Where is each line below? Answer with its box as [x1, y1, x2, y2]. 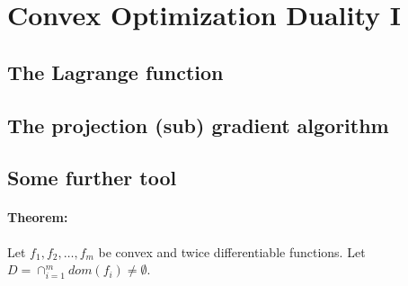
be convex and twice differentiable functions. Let [98, 242, 366, 261]
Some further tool [7, 164, 177, 192]
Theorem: [7, 208, 68, 227]
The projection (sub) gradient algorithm [7, 111, 389, 139]
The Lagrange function [7, 58, 224, 85]
